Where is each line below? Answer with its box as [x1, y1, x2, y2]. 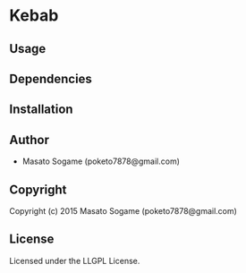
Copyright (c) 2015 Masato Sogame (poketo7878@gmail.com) [9, 205, 237, 216]
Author [9, 132, 49, 148]
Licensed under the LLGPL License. [9, 255, 140, 266]
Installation [9, 102, 73, 117]
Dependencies [9, 71, 92, 86]
